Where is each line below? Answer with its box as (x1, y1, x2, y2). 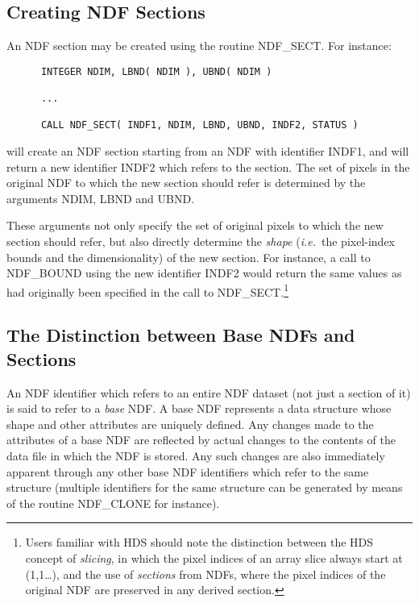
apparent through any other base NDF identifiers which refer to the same (6, 463, 369, 480)
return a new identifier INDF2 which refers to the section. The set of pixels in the (6, 158, 410, 175)
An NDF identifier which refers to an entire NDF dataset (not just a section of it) (6, 384, 411, 401)
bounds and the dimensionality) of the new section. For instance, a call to (6, 248, 371, 265)
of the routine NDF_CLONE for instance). (6, 494, 220, 511)
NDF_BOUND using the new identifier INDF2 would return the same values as (6, 264, 402, 281)
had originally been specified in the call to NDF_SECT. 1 (6, 281, 288, 300)
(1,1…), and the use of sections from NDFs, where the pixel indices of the (25, 565, 386, 582)
